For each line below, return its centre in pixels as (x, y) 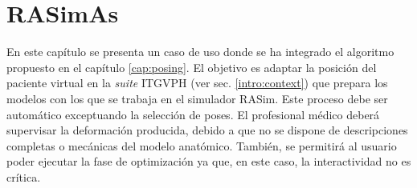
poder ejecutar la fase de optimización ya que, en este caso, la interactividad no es (209, 161)
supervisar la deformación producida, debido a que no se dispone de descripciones (207, 130)
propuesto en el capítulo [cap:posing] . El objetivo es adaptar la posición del (192, 67)
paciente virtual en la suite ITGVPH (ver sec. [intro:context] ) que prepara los (197, 83)
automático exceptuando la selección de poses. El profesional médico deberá (193, 114)
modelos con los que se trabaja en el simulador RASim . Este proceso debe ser (197, 98)
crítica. (24, 176)
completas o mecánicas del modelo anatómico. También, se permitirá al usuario (202, 145)
